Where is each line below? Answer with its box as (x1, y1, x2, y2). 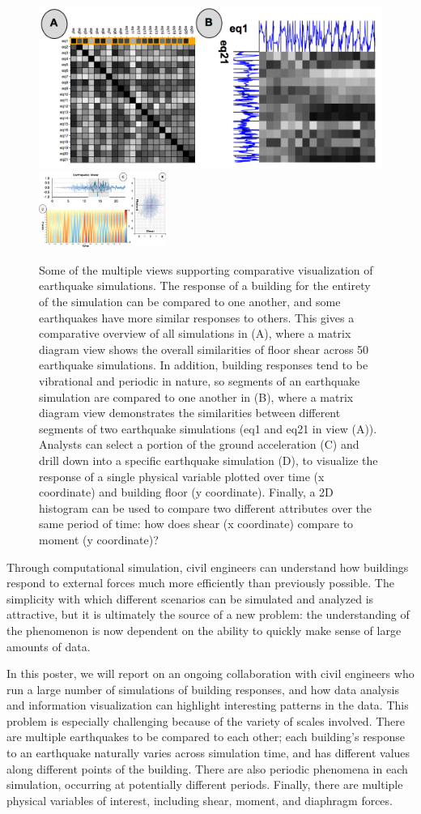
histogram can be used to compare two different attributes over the (39, 499, 372, 516)
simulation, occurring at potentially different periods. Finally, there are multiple (6, 776, 403, 793)
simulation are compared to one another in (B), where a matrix (39, 388, 354, 405)
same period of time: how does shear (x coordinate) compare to (39, 515, 354, 532)
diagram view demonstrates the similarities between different (39, 404, 341, 421)
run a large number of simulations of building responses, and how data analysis (6, 680, 399, 697)
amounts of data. (6, 637, 91, 654)
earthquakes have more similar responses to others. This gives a (39, 309, 355, 326)
